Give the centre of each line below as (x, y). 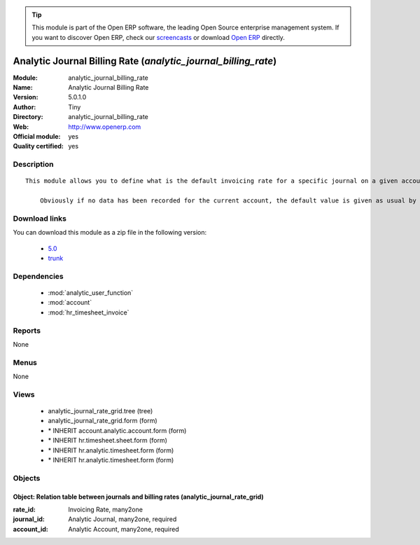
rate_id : (24, 509)
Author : (24, 107)
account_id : (30, 529)
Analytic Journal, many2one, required (122, 519)
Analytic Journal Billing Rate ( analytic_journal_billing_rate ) (145, 61)
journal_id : (29, 519)
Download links (40, 219)
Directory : (28, 117)
